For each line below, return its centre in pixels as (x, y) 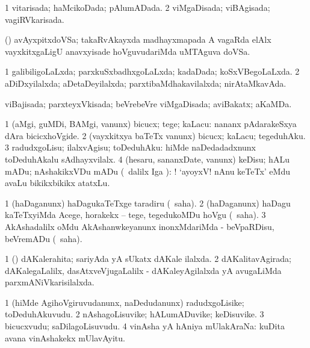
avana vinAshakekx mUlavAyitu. (65, 337)
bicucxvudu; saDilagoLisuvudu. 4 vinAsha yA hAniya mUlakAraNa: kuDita (145, 326)
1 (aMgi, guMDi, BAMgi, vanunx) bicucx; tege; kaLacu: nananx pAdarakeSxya (151, 124)
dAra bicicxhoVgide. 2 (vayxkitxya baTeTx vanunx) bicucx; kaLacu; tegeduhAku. (155, 135)
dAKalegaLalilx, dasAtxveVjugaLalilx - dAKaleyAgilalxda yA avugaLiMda (143, 270)
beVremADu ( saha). (44, 238)
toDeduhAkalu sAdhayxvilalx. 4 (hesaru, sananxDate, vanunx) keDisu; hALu (147, 159)
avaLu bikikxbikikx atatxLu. (57, 183)
